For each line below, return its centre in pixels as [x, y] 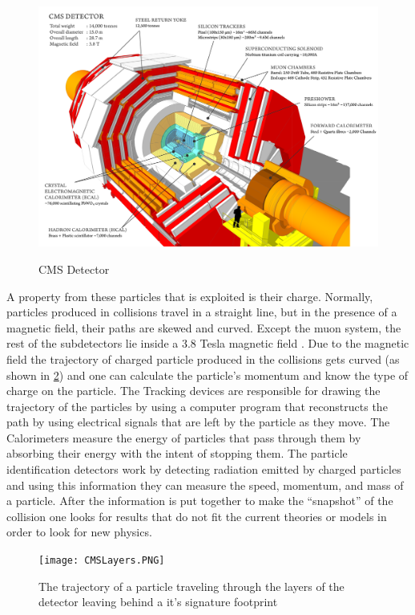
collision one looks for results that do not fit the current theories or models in [197, 516]
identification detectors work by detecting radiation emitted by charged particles [204, 469]
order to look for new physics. [79, 532]
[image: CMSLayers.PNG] [102, 561]
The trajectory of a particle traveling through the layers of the [191, 586]
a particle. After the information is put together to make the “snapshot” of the [200, 501]
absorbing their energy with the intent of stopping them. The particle [177, 453]
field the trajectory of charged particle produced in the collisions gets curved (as [203, 358]
